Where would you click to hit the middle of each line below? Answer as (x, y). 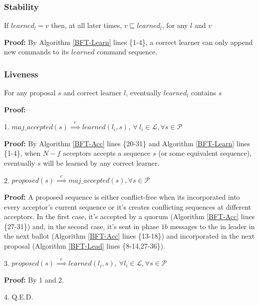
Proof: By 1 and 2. (34, 279)
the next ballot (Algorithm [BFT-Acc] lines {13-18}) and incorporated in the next (129, 236)
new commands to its (37, 52)
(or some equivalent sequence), (205, 153)
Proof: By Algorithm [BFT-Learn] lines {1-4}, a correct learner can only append (129, 42)
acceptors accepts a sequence (107, 153)
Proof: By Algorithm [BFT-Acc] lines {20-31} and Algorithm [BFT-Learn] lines (127, 143)
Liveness (21, 74)
